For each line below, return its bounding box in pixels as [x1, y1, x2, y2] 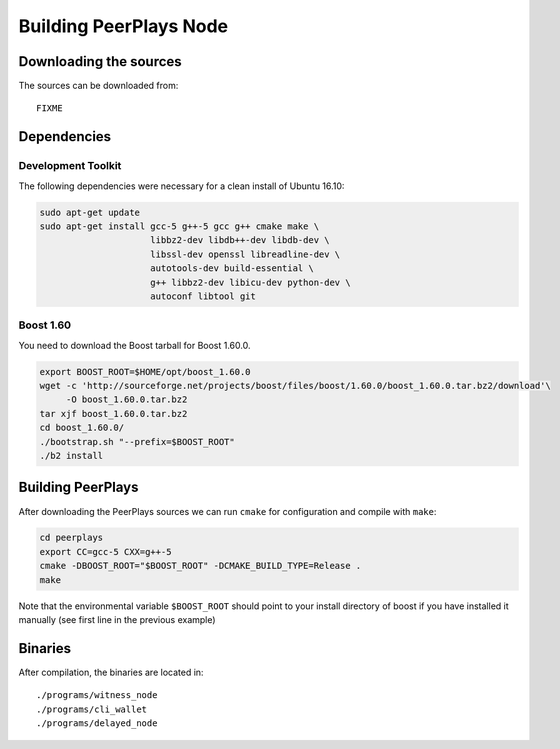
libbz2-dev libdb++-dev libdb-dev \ [150, 235, 330, 246]
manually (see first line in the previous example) [18, 614, 216, 626]
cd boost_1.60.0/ [39, 422, 125, 434]
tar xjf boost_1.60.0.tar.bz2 [39, 408, 188, 419]
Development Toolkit [18, 159, 122, 173]
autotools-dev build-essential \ [150, 263, 314, 274]
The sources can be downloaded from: [18, 80, 179, 92]
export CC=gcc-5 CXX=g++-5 [39, 546, 172, 557]
